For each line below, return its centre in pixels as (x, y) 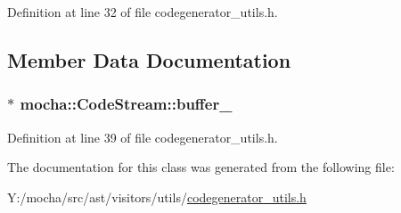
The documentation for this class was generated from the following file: (201, 167)
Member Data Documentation (149, 59)
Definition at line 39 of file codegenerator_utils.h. (143, 137)
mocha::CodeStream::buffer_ (126, 104)
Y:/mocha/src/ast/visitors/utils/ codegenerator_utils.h (157, 197)
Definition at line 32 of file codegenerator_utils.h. (143, 12)
